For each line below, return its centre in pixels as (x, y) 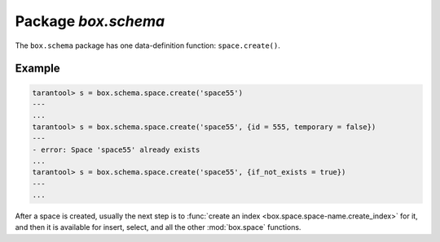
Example (37, 69)
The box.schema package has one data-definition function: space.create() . (148, 45)
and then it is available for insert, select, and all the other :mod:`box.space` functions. (158, 227)
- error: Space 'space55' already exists (116, 149)
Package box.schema (90, 21)
